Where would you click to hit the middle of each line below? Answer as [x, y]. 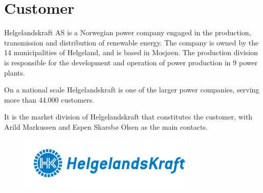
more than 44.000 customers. [49, 99]
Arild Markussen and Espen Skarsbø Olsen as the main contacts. [106, 126]
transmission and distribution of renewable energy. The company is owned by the [131, 42]
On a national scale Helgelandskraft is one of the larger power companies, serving [132, 90]
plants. [15, 72]
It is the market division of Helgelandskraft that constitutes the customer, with [128, 117]
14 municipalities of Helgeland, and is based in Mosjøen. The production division [131, 52]
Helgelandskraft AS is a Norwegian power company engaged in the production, [128, 32]
